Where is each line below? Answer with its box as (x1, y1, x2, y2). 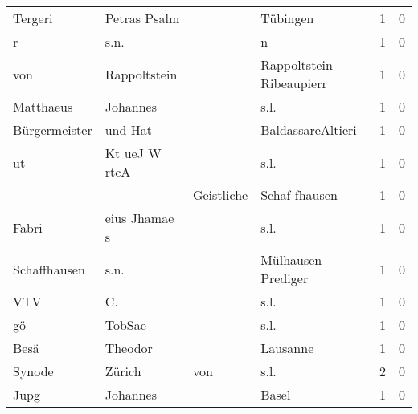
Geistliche (192, 185, 248, 204)
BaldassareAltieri (260, 120, 357, 139)
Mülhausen (260, 250, 322, 269)
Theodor (104, 339, 153, 357)
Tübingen (260, 9, 314, 27)
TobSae (104, 315, 146, 334)
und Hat (104, 120, 152, 139)
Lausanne (260, 339, 314, 357)
